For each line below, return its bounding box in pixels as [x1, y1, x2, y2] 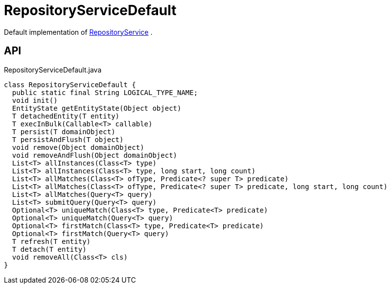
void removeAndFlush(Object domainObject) [12, 151, 178, 159]
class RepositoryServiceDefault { [4, 80, 136, 89]
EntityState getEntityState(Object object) [12, 104, 182, 112]
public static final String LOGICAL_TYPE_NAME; [12, 88, 198, 96]
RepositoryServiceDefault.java [4, 65, 102, 74]
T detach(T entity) [12, 245, 87, 253]
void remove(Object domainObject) [12, 143, 144, 151]
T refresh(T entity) [12, 237, 91, 245]
